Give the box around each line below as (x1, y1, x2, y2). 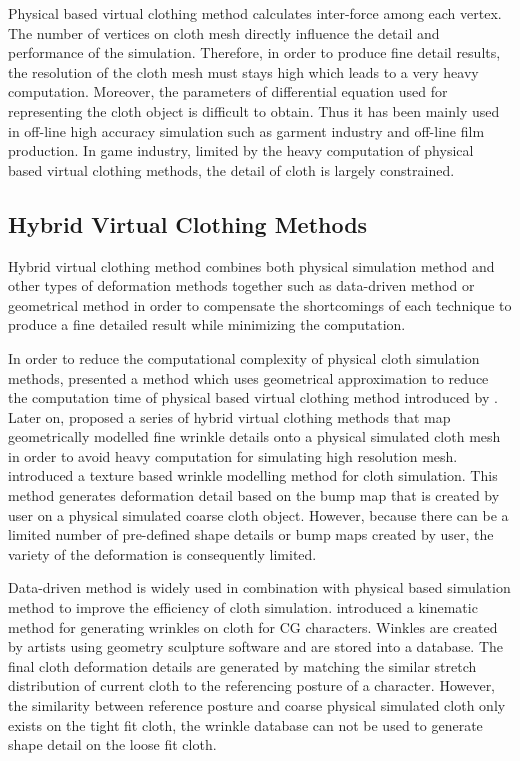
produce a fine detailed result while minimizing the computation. (8, 314, 406, 335)
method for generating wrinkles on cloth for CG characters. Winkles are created (8, 616, 498, 637)
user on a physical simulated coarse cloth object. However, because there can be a (8, 504, 509, 525)
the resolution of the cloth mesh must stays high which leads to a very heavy (8, 61, 479, 82)
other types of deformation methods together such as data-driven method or (8, 275, 475, 296)
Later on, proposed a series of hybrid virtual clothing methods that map (8, 406, 451, 427)
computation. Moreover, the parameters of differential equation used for (8, 81, 448, 102)
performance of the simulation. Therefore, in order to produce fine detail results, (8, 42, 501, 63)
